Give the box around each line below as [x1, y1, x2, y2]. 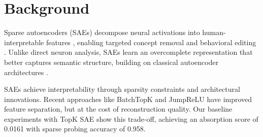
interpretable [4, 37, 44, 47]
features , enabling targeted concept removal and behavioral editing [46, 37, 256, 47]
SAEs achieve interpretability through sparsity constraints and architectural [4, 84, 240, 94]
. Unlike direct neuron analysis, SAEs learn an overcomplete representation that [4, 47, 253, 57]
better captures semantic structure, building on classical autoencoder [4, 56, 219, 67]
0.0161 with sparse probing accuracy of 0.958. [4, 123, 146, 134]
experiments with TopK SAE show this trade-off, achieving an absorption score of [4, 113, 258, 124]
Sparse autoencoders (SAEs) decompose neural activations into [4, 27, 200, 38]
